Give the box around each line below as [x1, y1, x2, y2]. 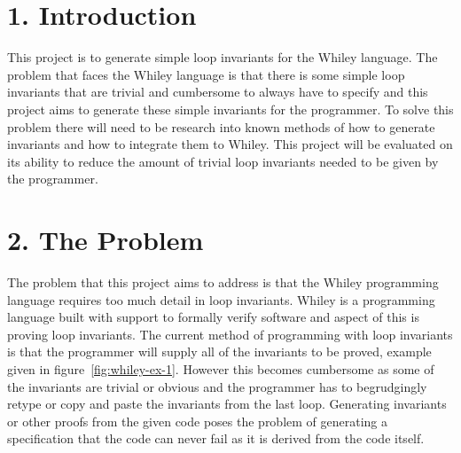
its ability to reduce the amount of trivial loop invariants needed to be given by [7, 152, 439, 170]
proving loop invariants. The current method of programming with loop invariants [7, 324, 453, 343]
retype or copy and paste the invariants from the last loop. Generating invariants [7, 394, 447, 413]
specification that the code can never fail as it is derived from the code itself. [7, 429, 425, 448]
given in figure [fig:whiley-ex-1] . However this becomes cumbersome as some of [7, 359, 434, 378]
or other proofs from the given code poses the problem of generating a [7, 411, 388, 430]
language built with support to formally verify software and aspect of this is [7, 308, 419, 326]
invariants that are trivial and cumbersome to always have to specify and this [7, 82, 428, 101]
